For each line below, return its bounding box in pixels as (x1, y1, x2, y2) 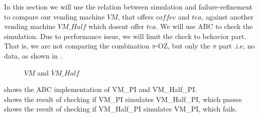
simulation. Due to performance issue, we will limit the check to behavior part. (4, 30, 246, 41)
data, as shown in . (4, 50, 62, 60)
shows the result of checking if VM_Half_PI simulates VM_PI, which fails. (4, 103, 237, 114)
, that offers (117, 11, 154, 21)
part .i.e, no (218, 40, 255, 51)
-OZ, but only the (156, 40, 210, 51)
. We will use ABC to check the (156, 21, 253, 31)
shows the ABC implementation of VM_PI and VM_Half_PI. (4, 84, 197, 94)
